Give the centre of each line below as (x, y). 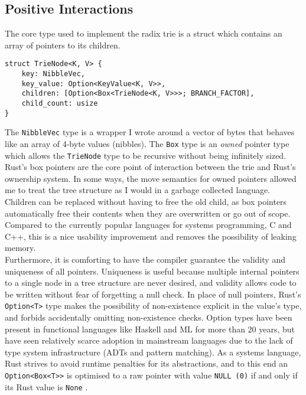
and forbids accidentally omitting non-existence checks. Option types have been (149, 317)
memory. (20, 248)
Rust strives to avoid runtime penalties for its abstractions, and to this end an (146, 363)
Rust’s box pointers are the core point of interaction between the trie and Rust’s (150, 167)
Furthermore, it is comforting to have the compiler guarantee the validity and (145, 259)
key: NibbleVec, (53, 74)
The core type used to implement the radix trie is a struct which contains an (144, 33)
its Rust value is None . (46, 386)
